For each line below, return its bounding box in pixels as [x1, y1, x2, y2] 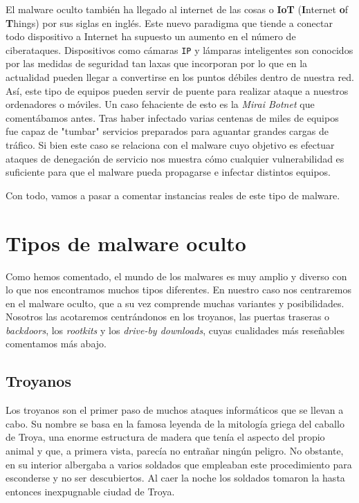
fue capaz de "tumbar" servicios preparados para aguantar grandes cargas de [6, 124, 329, 138]
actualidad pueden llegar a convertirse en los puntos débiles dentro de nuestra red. [6, 70, 354, 84]
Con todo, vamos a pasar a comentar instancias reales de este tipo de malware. [6, 188, 340, 202]
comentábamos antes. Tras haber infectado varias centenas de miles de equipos [6, 110, 339, 125]
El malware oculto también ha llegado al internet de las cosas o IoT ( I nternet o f [6, 2, 349, 16]
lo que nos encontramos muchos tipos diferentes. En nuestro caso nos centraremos [6, 282, 351, 297]
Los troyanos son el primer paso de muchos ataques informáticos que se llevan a [6, 403, 344, 417]
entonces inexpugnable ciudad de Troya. [6, 484, 175, 498]
